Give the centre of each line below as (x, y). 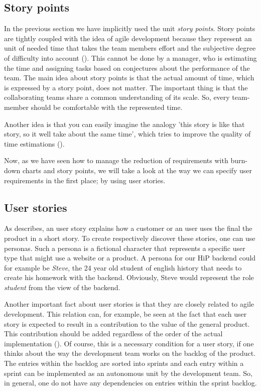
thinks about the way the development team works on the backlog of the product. (130, 353)
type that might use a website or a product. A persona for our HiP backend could (130, 258)
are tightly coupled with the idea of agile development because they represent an (128, 38)
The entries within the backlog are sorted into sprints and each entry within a (124, 363)
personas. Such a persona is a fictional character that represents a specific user (125, 248)
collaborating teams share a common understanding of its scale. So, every (117, 97)
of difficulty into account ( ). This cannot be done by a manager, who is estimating (130, 57)
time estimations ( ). (34, 143)
